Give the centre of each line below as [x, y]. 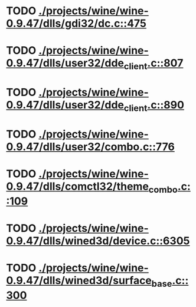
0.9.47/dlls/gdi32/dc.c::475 [76, 23]
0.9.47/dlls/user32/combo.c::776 [91, 147]
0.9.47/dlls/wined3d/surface [79, 281]
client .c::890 [154, 106]
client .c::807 [153, 64]
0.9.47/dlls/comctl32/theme [78, 186]
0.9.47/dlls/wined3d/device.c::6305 [98, 241]
